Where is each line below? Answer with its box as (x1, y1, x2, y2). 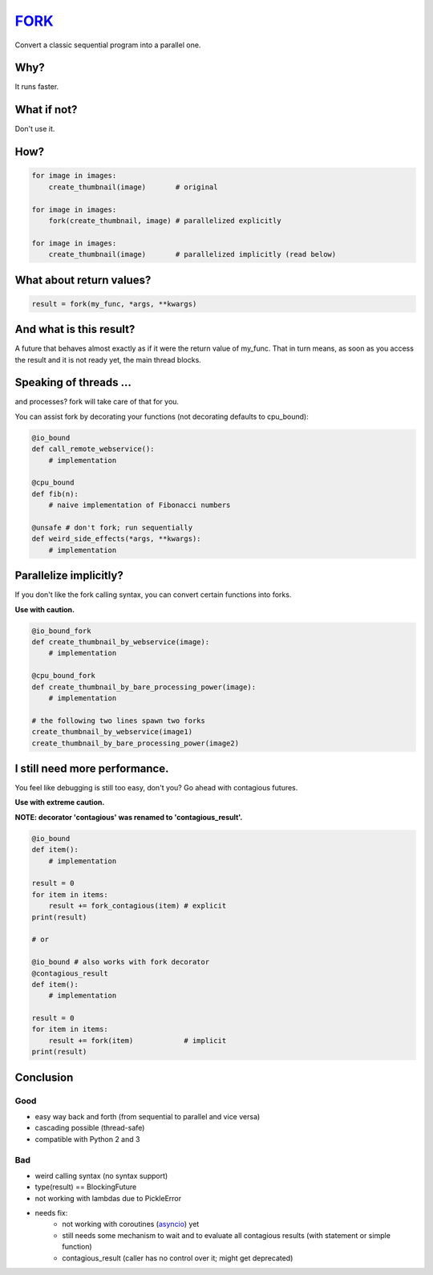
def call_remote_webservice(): (31, 445, 156, 453)
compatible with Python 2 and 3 (34, 1134, 140, 1143)
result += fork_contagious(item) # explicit (48, 901, 227, 911)
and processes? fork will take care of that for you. (14, 397, 180, 407)
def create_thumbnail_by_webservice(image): (31, 638, 210, 647)
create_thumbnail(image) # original (48, 182, 218, 192)
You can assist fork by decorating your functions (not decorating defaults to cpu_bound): (14, 412, 309, 421)
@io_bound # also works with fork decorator (31, 957, 210, 967)
